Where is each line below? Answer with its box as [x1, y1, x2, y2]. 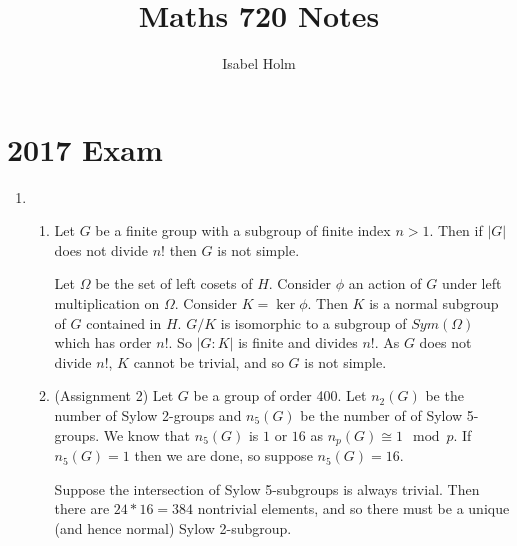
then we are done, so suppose [134, 445, 313, 466]
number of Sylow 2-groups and [54, 405, 242, 425]
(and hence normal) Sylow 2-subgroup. [54, 517, 292, 538]
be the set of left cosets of [95, 273, 253, 294]
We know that [103, 424, 191, 445]
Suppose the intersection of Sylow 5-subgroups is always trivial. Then [54, 478, 480, 499]
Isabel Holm [222, 53, 296, 74]
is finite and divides [238, 332, 358, 353]
